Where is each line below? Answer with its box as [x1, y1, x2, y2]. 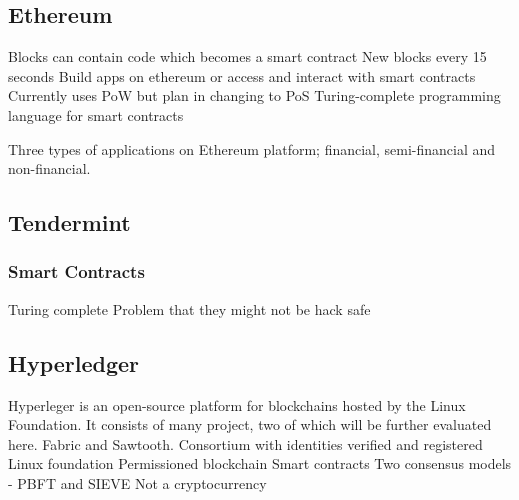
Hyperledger [8, 347, 140, 378]
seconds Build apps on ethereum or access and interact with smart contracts [8, 65, 476, 86]
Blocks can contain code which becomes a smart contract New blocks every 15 [8, 46, 487, 67]
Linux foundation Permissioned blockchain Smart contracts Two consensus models [8, 453, 512, 474]
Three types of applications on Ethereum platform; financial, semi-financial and [8, 138, 496, 159]
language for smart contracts [8, 104, 184, 125]
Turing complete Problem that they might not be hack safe [8, 298, 371, 319]
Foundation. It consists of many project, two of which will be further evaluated [8, 414, 492, 435]
